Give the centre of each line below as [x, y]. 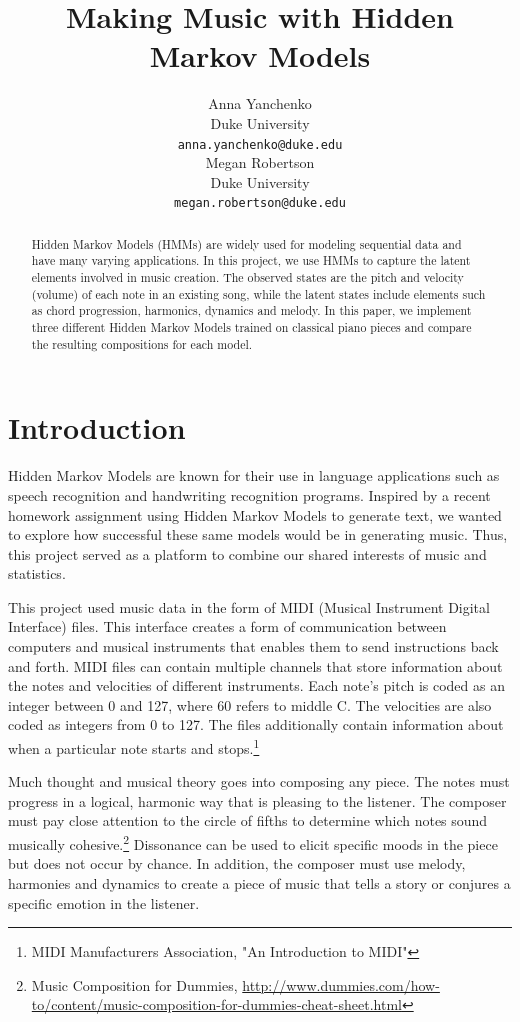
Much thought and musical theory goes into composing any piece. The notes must [259, 781]
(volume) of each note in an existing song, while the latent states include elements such [258, 293]
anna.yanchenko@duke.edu [260, 144]
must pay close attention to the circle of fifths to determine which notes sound [248, 820]
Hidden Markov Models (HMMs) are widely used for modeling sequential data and [246, 243]
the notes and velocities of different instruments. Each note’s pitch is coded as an [256, 685]
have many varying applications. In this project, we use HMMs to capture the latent [251, 260]
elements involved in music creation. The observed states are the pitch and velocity [247, 277]
